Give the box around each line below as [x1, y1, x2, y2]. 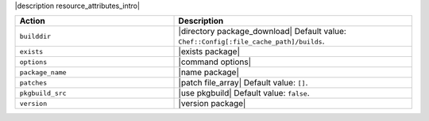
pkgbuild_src [19, 89, 67, 97]
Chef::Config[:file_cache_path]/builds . [178, 36, 325, 47]
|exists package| [178, 46, 240, 57]
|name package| [178, 67, 240, 78]
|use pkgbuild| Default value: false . [178, 88, 310, 99]
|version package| [178, 98, 246, 109]
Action [19, 16, 45, 27]
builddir [19, 32, 52, 40]
